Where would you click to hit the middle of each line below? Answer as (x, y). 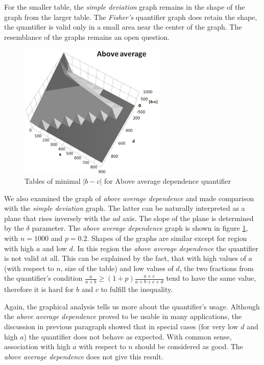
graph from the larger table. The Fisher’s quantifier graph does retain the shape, (131, 17)
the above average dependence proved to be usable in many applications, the (123, 316)
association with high (37, 346)
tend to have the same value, (211, 278)
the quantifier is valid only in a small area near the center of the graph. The (123, 27)
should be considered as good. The (189, 346)
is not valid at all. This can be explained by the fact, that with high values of (125, 258)
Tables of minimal (53, 181)
